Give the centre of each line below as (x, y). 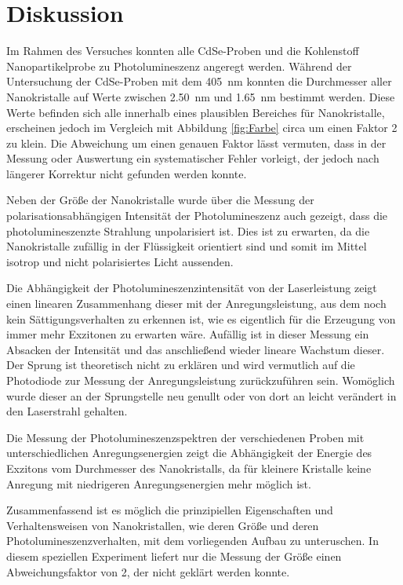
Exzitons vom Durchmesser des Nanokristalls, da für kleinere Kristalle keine (189, 468)
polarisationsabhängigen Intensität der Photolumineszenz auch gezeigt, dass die (197, 216)
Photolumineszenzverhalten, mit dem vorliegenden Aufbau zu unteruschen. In (192, 541)
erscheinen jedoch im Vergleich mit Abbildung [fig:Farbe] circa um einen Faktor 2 (202, 128)
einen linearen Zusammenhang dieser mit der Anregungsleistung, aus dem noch (196, 303)
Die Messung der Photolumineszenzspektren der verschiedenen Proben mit (185, 437)
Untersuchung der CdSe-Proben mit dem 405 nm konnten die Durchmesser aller (199, 81)
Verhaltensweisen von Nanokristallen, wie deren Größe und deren (163, 525)
